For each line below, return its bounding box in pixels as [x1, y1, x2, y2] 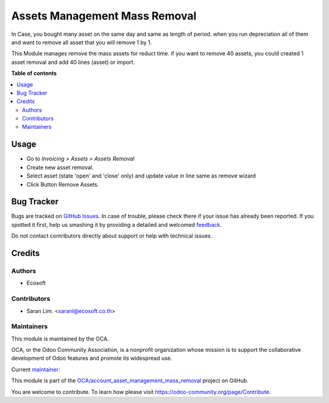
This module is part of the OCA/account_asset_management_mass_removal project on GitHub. [11, 377, 249, 384]
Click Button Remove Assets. [26, 181, 99, 188]
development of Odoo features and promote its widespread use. [11, 354, 172, 362]
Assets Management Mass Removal [11, 9, 197, 22]
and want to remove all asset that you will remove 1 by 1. [11, 38, 152, 46]
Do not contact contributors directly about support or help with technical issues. [11, 232, 213, 239]
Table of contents [11, 70, 57, 77]
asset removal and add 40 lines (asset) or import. [11, 58, 135, 66]
